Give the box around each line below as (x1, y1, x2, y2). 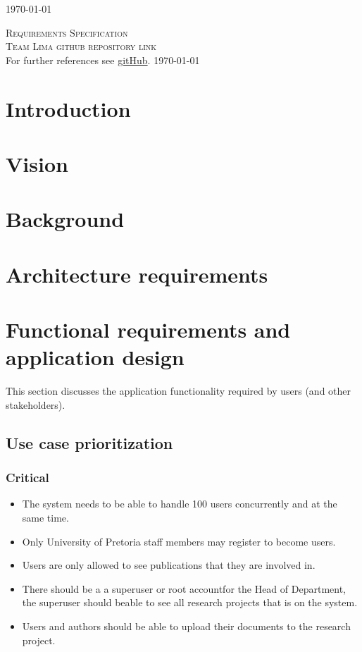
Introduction (6, 94, 131, 123)
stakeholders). (6, 397, 65, 412)
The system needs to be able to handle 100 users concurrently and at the (22, 496, 337, 511)
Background (6, 204, 125, 233)
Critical (6, 469, 49, 486)
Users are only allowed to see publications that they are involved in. (22, 558, 316, 572)
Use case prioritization (6, 431, 173, 453)
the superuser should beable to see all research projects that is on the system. (22, 595, 358, 610)
